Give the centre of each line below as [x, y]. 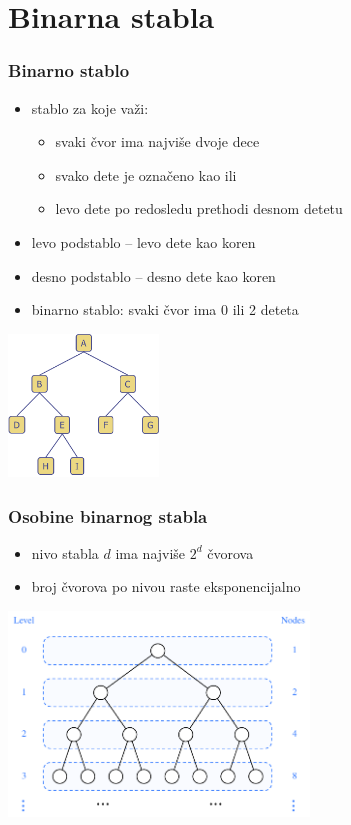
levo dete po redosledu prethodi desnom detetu [199, 208]
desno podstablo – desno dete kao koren [153, 275]
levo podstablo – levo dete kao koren [143, 241]
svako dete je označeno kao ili [146, 174]
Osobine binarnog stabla [108, 515]
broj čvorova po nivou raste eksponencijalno [166, 586]
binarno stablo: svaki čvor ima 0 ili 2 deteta [165, 309]
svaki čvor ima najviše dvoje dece [157, 141]
